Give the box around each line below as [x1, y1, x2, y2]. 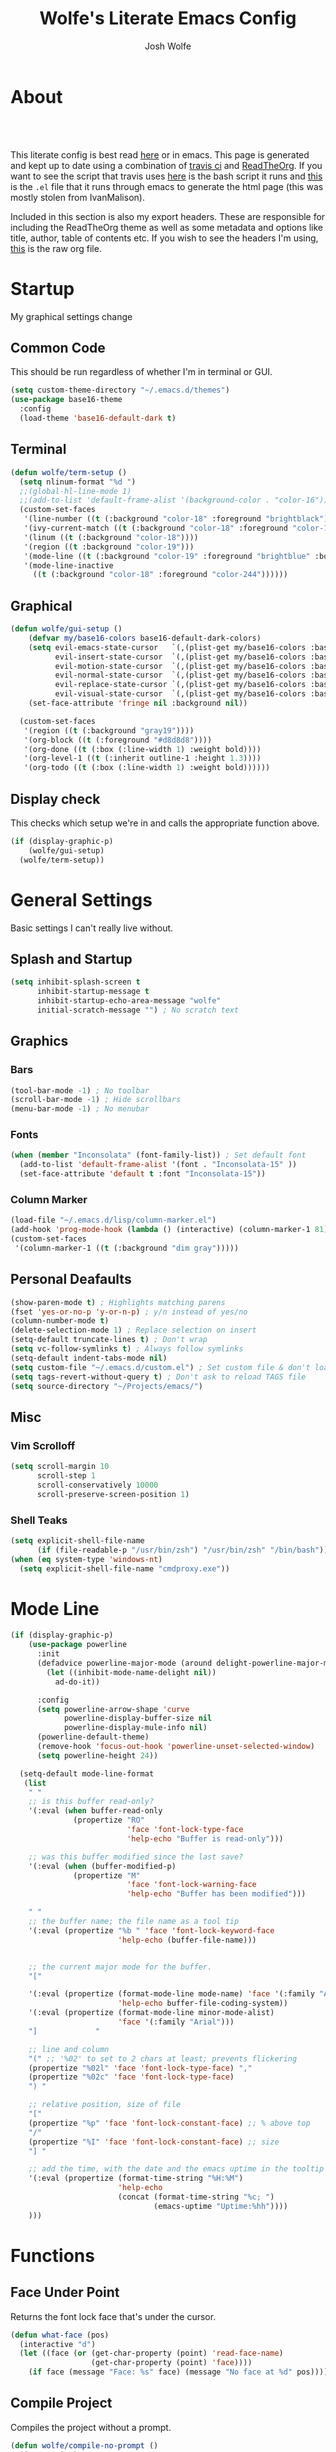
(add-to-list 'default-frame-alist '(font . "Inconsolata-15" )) [19, 1160, 298, 1170]
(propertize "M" [73, 1870, 141, 1881]
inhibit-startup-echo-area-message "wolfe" [36, 996, 222, 1006]
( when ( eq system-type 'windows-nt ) [10, 1554, 163, 1564]
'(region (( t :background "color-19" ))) [23, 542, 195, 552]
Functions [10, 2244, 95, 2267]
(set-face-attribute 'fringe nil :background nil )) [28, 698, 248, 709]
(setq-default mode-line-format [19, 1768, 155, 1779]
